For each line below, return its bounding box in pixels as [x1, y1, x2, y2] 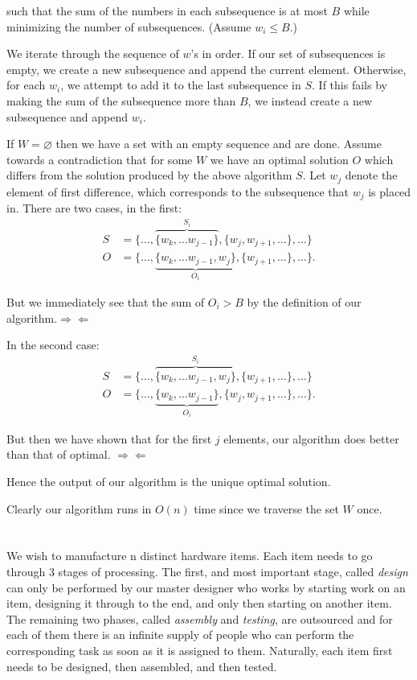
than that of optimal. [6, 446, 111, 463]
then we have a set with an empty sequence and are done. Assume [55, 135, 382, 152]
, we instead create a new [247, 92, 373, 109]
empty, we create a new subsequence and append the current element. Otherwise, [6, 60, 407, 77]
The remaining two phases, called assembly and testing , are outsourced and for [6, 610, 393, 627]
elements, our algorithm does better [223, 430, 399, 447]
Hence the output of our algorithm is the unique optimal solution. [6, 473, 331, 490]
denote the [345, 167, 398, 183]
